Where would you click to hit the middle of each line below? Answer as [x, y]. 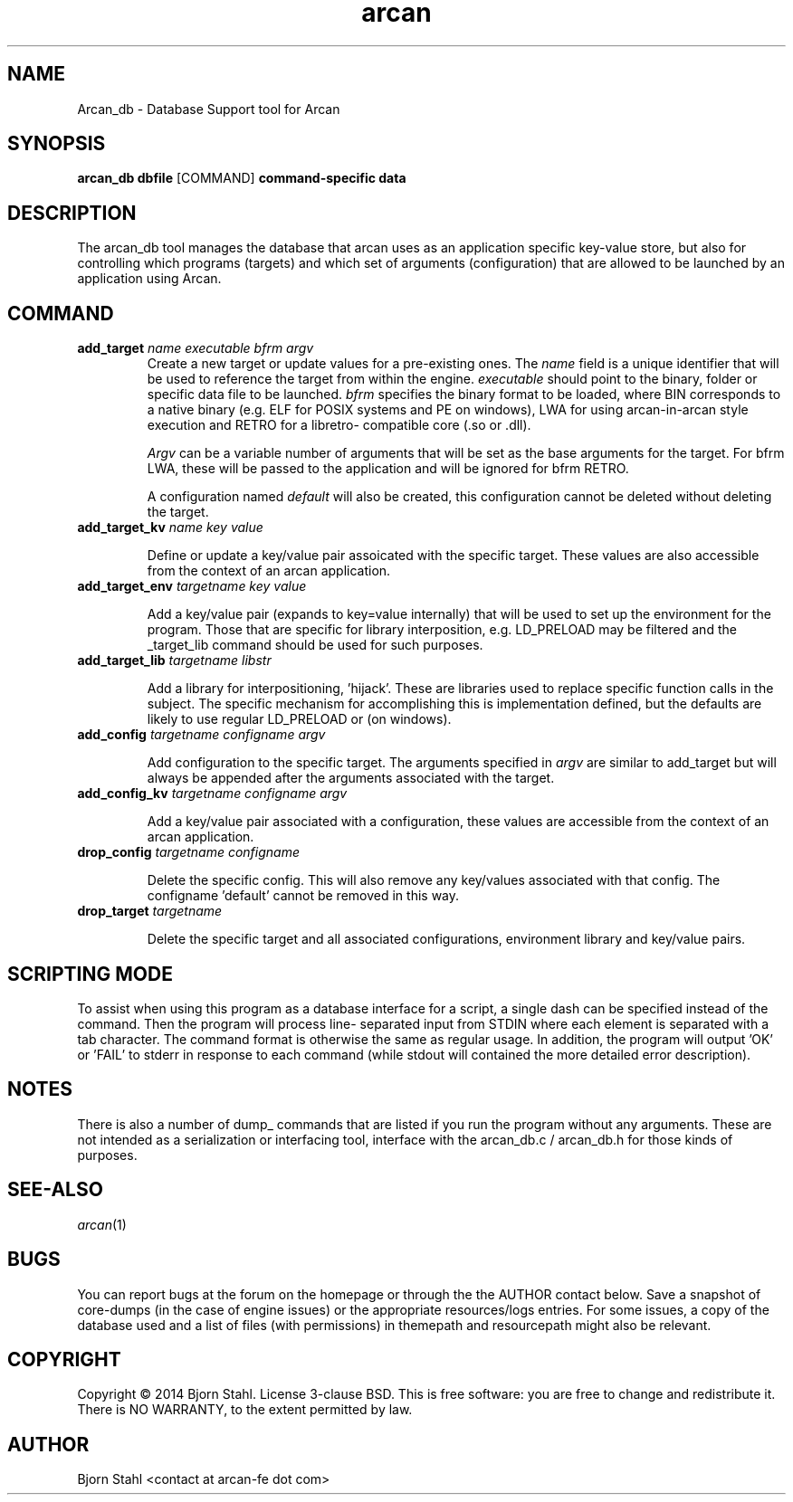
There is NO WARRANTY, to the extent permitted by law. [245, 1410]
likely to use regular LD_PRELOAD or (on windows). [299, 719]
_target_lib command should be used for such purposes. [315, 645]
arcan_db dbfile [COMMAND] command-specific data [242, 178]
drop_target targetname [150, 911]
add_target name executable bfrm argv [196, 348]
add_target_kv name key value [170, 528]
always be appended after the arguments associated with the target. [351, 778]
